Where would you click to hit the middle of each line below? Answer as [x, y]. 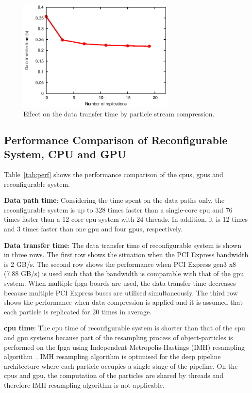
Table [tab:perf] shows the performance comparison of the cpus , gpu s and [114, 174]
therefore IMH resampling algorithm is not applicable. [84, 385]
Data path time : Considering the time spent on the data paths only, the [114, 200]
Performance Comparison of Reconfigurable [116, 139]
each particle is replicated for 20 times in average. [78, 311]
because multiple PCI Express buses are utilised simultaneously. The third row [121, 292]
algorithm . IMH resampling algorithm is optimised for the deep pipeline [112, 356]
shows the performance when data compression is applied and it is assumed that [123, 302]
